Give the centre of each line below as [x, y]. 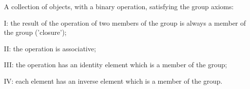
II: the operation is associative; [50, 48]
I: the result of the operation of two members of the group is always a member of [125, 22]
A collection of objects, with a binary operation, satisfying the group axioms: [119, 6]
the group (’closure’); [35, 32]
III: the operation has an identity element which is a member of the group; [115, 65]
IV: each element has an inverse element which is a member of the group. [113, 81]
